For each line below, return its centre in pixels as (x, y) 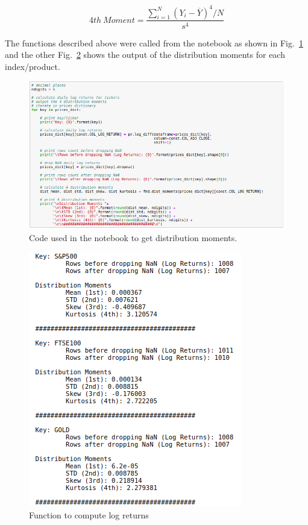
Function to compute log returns (89, 514)
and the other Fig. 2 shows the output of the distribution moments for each (145, 55)
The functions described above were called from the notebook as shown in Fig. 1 (154, 42)
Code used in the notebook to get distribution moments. (133, 237)
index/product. (33, 66)
